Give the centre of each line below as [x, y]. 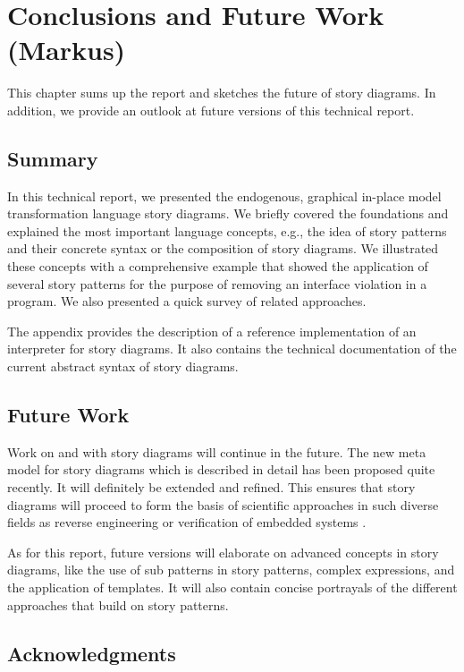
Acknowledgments [92, 653]
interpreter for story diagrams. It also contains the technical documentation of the [232, 349]
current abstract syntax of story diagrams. [123, 366]
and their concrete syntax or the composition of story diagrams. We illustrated [223, 248]
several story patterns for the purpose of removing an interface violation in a [217, 283]
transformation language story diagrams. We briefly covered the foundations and [228, 213]
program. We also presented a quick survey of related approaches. [187, 301]
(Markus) [67, 50]
